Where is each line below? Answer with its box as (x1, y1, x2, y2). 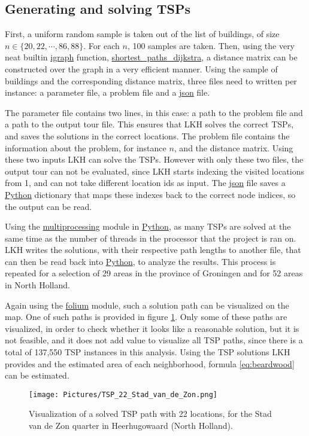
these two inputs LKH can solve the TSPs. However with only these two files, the (5, 153, 304, 166)
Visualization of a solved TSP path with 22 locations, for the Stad (29, 407, 272, 420)
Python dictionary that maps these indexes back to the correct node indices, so (5, 188, 296, 200)
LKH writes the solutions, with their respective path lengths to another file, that (5, 243, 301, 256)
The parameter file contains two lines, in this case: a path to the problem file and (5, 106, 303, 118)
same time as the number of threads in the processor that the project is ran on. (5, 231, 296, 244)
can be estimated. (5, 369, 69, 382)
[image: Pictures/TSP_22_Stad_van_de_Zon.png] (29, 390, 217, 399)
